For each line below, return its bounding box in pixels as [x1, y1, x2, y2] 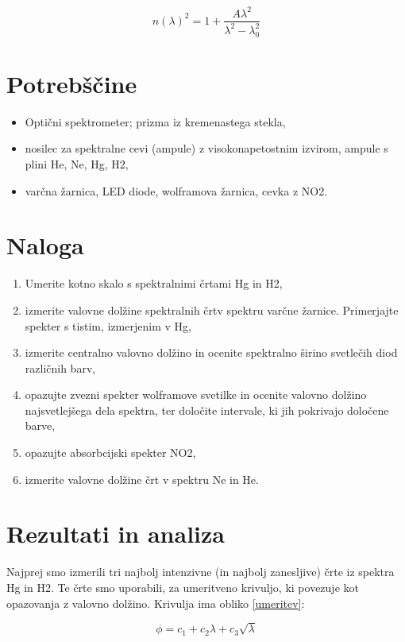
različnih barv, [25, 359, 96, 376]
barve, [25, 417, 56, 434]
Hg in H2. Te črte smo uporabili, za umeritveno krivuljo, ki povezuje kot [6, 578, 359, 595]
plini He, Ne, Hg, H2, [25, 156, 129, 172]
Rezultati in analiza [6, 517, 225, 550]
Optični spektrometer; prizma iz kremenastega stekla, [25, 113, 286, 130]
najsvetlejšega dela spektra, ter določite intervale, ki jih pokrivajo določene [25, 401, 389, 418]
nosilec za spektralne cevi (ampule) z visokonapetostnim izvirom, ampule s [25, 140, 388, 157]
